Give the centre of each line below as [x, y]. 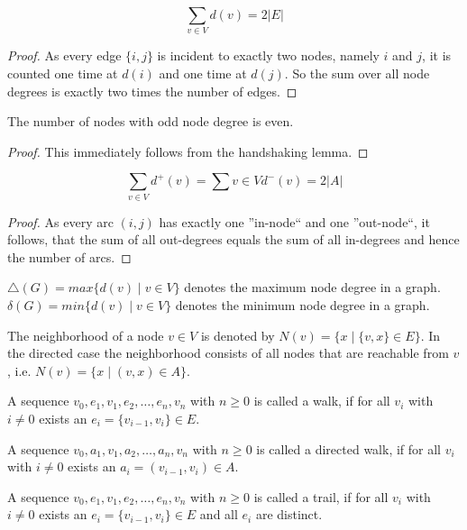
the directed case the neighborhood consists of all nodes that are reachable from [228, 353]
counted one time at [63, 73]
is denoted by [238, 335]
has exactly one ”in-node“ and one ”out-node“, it [294, 221]
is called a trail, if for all [321, 496]
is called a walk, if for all [322, 401]
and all [219, 514]
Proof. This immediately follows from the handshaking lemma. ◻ [188, 151]
